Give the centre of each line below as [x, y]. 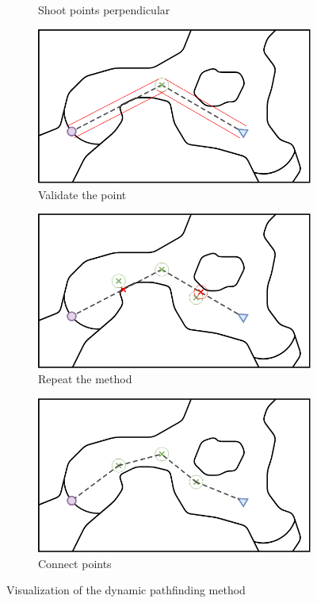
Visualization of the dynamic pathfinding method [126, 590]
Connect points [75, 563]
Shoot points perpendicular [104, 10]
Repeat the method [85, 379]
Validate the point [82, 194]
